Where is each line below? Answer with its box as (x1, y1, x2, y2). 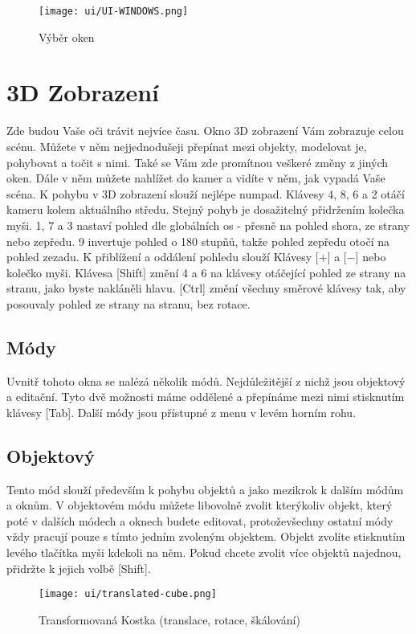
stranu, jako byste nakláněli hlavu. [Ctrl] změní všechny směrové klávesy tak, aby (6, 280, 406, 297)
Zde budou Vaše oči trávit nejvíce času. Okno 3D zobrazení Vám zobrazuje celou (6, 122, 404, 139)
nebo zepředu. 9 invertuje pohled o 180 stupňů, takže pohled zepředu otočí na (6, 232, 390, 249)
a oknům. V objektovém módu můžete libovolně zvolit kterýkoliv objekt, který (6, 497, 393, 513)
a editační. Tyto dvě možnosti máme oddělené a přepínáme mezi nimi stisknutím (6, 388, 405, 405)
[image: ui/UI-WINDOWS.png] (39, 6, 189, 17)
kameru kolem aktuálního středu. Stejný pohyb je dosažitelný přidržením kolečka (6, 201, 405, 218)
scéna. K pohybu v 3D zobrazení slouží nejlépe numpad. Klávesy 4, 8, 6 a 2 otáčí (6, 185, 405, 202)
